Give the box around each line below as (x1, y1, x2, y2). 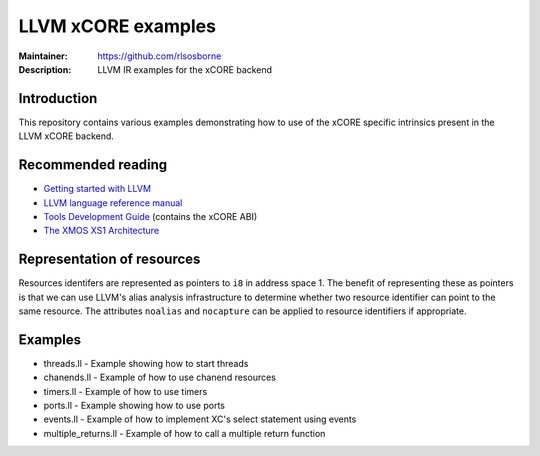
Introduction (18, 90, 98, 107)
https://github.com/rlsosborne (97, 50, 222, 62)
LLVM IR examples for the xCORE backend (97, 63, 273, 75)
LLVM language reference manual (43, 196, 183, 209)
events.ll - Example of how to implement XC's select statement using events (43, 413, 357, 425)
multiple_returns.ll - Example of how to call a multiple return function (43, 427, 326, 439)
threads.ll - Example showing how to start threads (43, 357, 249, 369)
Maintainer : (18, 50, 69, 62)
